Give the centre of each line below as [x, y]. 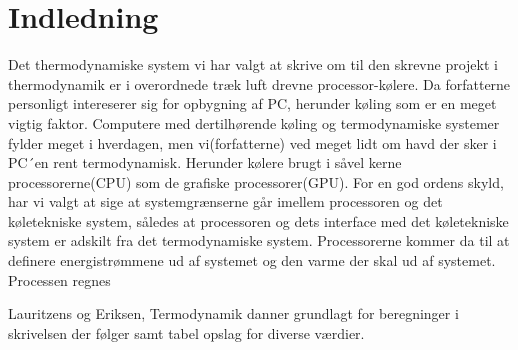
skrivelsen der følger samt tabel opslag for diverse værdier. [186, 332]
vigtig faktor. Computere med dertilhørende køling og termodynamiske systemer [254, 122]
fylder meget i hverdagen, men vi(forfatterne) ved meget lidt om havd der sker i [252, 142]
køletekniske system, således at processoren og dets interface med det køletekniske [258, 220]
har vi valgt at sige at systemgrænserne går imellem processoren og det [225, 201]
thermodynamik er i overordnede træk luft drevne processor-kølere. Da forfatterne [259, 83]
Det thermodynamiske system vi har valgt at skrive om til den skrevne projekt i [253, 64]
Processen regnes [59, 279]
